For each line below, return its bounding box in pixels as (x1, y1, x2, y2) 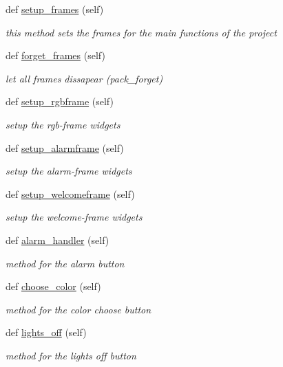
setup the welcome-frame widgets (6, 210, 143, 224)
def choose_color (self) (6, 279, 101, 293)
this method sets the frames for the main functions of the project (6, 25, 277, 39)
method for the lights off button (6, 348, 136, 362)
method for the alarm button (6, 256, 125, 270)
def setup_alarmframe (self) (6, 140, 124, 155)
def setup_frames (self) (6, 2, 104, 16)
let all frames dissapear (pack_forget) (6, 71, 163, 85)
